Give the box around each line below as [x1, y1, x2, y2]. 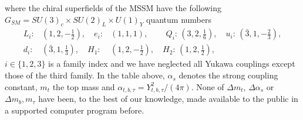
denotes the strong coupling [179, 69, 278, 81]
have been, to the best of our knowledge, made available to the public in [38, 92, 298, 105]
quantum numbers [146, 13, 211, 25]
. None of [191, 80, 224, 92]
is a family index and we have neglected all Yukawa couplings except [48, 57, 295, 70]
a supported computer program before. [5, 104, 144, 116]
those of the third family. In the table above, [5, 69, 165, 81]
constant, [5, 80, 38, 92]
